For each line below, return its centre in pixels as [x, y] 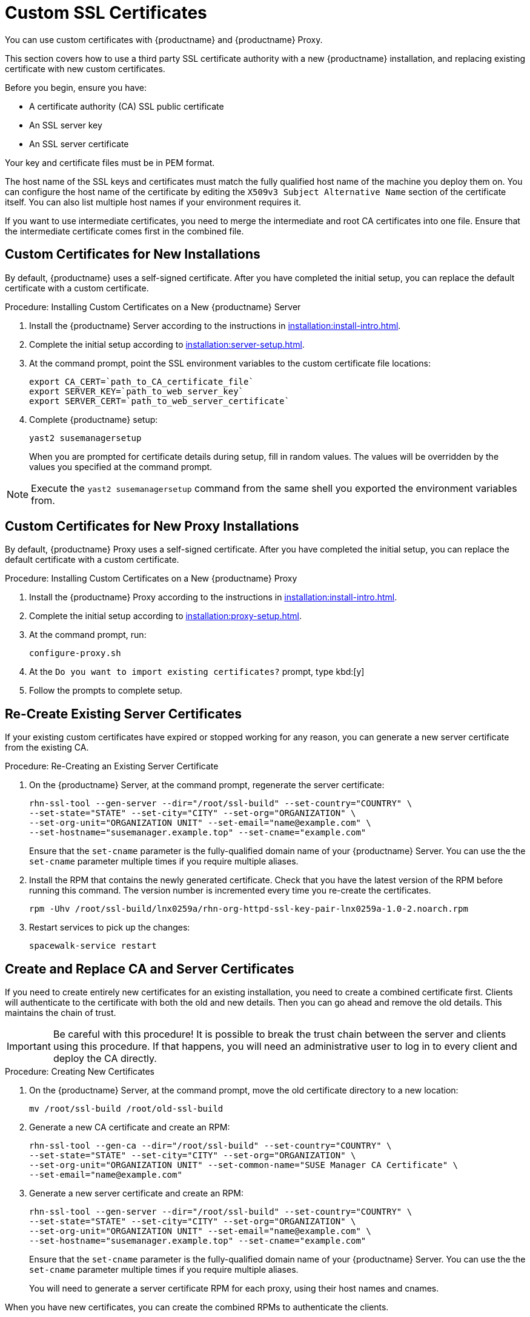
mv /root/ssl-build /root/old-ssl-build [126, 1109]
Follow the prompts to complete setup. [106, 691]
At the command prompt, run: [88, 635]
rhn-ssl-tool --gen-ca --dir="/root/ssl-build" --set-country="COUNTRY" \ [210, 1146]
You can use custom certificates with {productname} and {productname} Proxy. [164, 39]
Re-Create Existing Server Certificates [123, 714]
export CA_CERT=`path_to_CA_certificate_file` [141, 381]
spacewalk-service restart [93, 946]
